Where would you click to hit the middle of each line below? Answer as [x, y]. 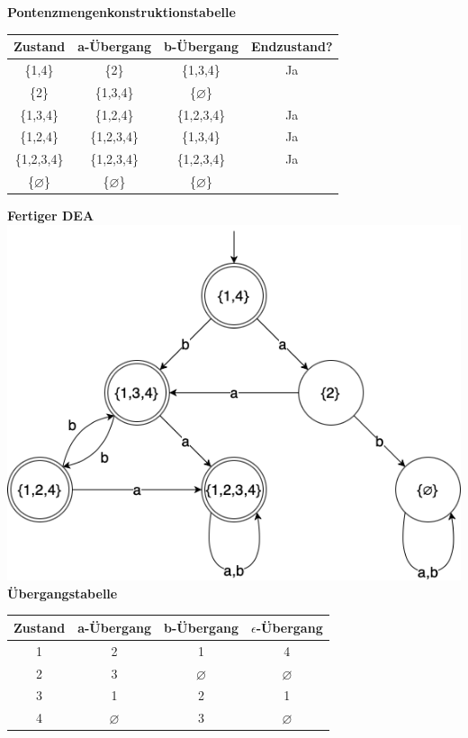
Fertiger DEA [51, 216]
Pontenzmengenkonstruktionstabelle [121, 12]
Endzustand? [292, 46]
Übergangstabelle [63, 593]
